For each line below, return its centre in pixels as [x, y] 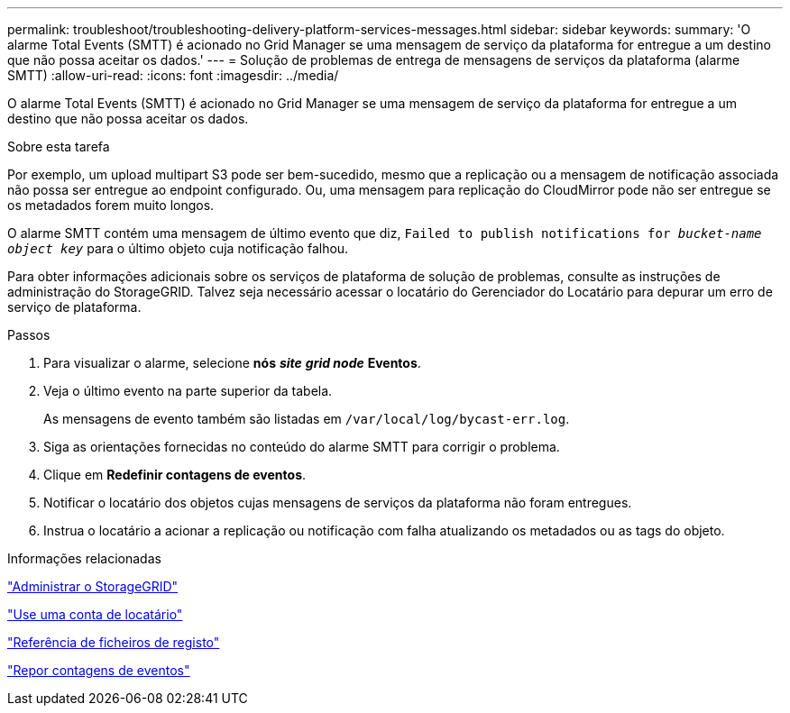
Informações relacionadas [84, 558]
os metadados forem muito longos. [111, 205]
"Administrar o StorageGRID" [93, 586]
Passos [29, 335]
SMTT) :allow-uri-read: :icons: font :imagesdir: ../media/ [173, 75]
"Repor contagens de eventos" [99, 670]
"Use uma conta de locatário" [95, 614]
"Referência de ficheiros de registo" [114, 642]
